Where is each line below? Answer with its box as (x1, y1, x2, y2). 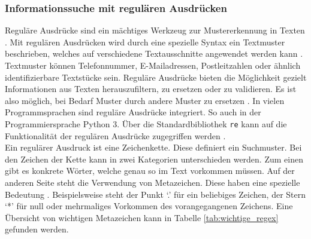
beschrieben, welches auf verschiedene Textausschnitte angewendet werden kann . (5, 47, 303, 60)
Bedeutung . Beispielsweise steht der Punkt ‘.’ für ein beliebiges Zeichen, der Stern (5, 188, 306, 200)
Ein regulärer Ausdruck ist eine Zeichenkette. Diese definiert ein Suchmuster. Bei (5, 141, 302, 154)
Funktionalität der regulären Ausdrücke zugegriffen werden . (5, 129, 226, 142)
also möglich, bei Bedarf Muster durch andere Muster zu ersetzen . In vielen (5, 94, 285, 106)
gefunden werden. (5, 223, 69, 235)
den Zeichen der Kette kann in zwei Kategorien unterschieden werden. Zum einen (5, 152, 303, 165)
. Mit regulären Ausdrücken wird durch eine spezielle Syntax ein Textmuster (5, 35, 285, 48)
